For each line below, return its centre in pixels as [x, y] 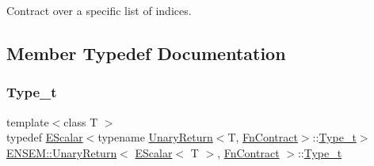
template [28, 121]
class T [81, 121]
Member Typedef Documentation [146, 53]
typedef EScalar [45, 137]
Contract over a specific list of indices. [99, 10]
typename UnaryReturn [155, 137]
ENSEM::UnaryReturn [62, 152]
